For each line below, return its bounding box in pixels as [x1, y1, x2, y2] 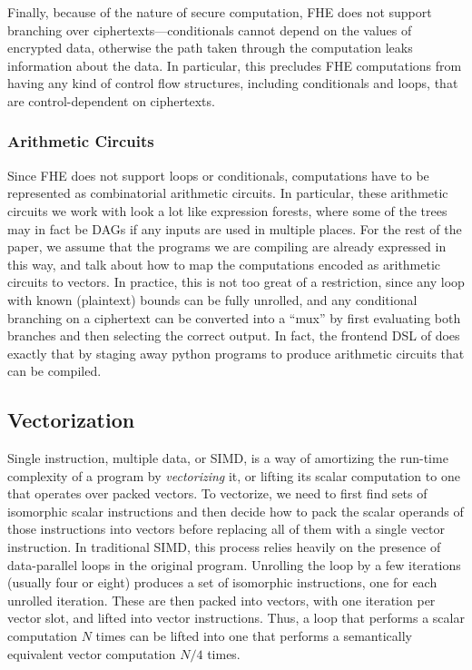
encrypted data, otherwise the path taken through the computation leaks [7, 38, 413, 57]
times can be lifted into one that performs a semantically [95, 626, 412, 645]
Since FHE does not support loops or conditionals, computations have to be [7, 165, 429, 184]
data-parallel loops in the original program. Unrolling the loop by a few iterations [7, 555, 461, 574]
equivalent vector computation [7, 644, 176, 663]
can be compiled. [7, 361, 102, 380]
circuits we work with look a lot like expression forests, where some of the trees [7, 201, 447, 220]
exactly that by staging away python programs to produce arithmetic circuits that [7, 343, 465, 362]
